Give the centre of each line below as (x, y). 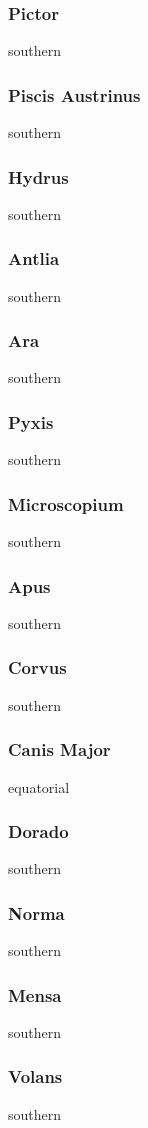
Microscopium (66, 503)
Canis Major (59, 749)
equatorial (39, 786)
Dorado (38, 831)
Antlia (34, 258)
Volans (35, 1076)
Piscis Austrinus (74, 94)
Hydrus (38, 176)
